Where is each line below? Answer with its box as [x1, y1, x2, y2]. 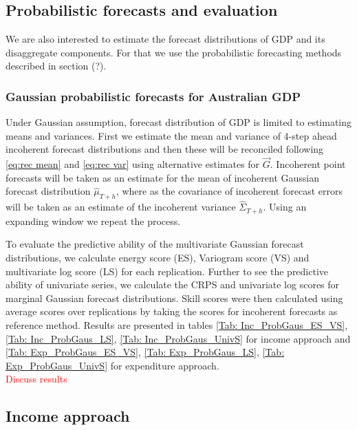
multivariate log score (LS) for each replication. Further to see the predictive [6, 264, 329, 278]
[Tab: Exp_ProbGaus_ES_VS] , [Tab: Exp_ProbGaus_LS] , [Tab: [6, 345, 285, 359]
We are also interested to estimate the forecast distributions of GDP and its [6, 32, 325, 46]
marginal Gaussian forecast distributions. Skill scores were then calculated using [6, 290, 343, 305]
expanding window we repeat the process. [6, 213, 181, 228]
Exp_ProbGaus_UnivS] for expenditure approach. [6, 358, 219, 372]
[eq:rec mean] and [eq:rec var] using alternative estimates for [6, 157, 260, 171]
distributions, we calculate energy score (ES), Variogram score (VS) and [6, 250, 310, 265]
